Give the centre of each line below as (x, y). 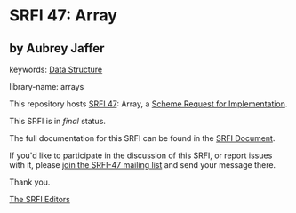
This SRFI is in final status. (58, 121)
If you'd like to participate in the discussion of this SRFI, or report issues (141, 155)
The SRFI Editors (40, 199)
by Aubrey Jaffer (57, 48)
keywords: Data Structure (56, 69)
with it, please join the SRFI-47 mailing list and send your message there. (143, 165)
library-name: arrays (47, 87)
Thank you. (30, 182)
